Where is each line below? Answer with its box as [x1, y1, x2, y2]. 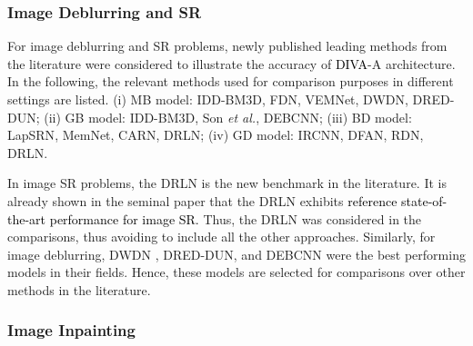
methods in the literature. [7, 280, 151, 299]
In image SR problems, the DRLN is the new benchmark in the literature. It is [7, 173, 447, 193]
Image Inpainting [7, 319, 136, 341]
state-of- [401, 191, 448, 210]
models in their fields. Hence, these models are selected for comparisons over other [7, 262, 466, 282]
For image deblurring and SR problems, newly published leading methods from [7, 36, 448, 55]
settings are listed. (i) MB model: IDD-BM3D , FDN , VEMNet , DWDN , [7, 90, 408, 108]
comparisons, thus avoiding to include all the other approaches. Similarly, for [7, 227, 436, 246]
